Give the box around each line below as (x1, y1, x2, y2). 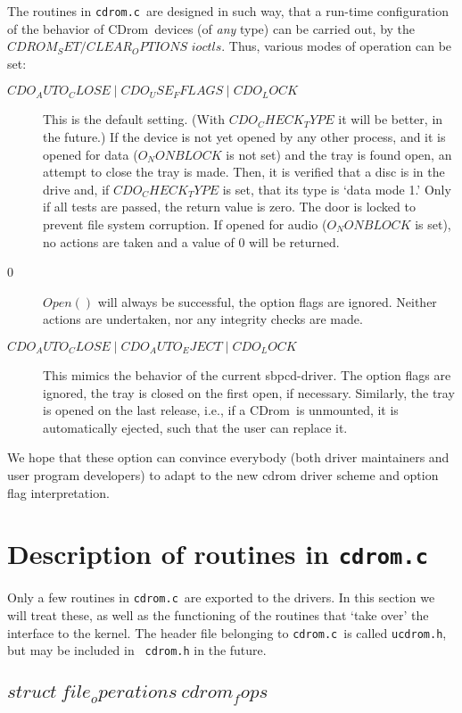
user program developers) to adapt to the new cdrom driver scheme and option (7, 465, 439, 484)
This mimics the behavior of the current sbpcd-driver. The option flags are (43, 365, 451, 384)
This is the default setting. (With (43, 110, 226, 129)
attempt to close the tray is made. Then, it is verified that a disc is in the (43, 162, 445, 181)
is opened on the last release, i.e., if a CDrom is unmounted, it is (43, 401, 399, 419)
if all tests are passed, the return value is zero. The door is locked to (43, 197, 416, 216)
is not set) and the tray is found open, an (226, 145, 452, 163)
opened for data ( (43, 145, 138, 163)
